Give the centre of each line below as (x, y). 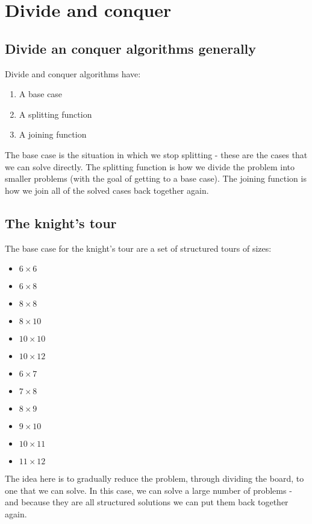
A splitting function (55, 114)
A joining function (53, 134)
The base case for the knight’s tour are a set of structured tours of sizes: (138, 248)
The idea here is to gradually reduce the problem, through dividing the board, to (154, 478)
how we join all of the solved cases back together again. (107, 190)
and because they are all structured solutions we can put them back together (147, 502)
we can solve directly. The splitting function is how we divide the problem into (150, 166)
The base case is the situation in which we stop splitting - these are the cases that (156, 154)
